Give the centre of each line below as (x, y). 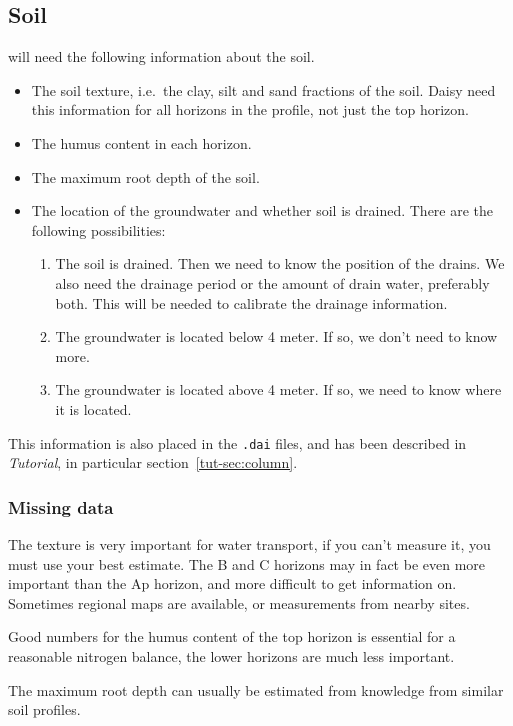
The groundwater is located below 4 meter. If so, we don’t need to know (276, 336)
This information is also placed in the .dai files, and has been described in (237, 442)
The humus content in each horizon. (141, 142)
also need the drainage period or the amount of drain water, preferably (272, 282)
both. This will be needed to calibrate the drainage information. (251, 302)
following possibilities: (98, 229)
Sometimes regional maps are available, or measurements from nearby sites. (239, 602)
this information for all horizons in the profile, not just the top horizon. (250, 109)
